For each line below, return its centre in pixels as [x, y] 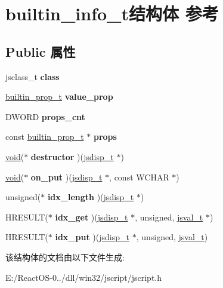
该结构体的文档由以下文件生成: [65, 257]
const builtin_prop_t [45, 137]
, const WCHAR [139, 177]
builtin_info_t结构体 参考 [112, 13]
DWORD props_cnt [45, 116]
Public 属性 [41, 51]
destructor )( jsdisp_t [72, 156]
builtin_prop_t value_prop [59, 96]
